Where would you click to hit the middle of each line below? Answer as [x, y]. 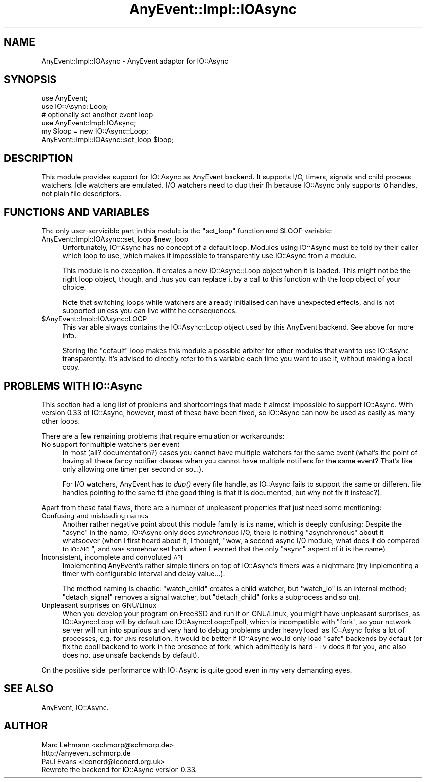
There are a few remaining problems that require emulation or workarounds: [163, 436]
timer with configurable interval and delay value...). [144, 573]
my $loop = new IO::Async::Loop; [95, 131]
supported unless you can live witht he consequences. [150, 311]
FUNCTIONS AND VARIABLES [77, 212]
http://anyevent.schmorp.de [86, 753]
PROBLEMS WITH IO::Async [73, 386]
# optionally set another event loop [97, 115]
